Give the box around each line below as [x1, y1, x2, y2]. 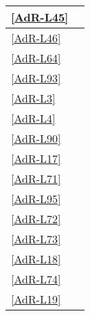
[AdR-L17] [11, 150, 61, 166]
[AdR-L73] [11, 231, 61, 247]
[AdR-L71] [11, 170, 61, 186]
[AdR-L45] [11, 9, 69, 25]
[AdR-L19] [11, 291, 61, 307]
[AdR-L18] [11, 251, 61, 267]
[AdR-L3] [11, 90, 56, 106]
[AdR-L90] [11, 130, 61, 146]
